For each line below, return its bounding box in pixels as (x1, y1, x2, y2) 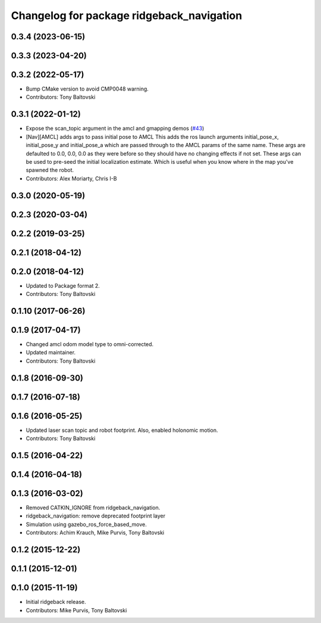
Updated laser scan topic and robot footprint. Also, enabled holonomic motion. (26, 426, 218, 434)
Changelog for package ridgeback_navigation (11, 9, 243, 22)
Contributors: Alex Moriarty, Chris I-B (26, 175, 117, 182)
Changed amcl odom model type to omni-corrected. (26, 341, 154, 348)
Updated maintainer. (26, 349, 76, 356)
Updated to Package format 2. (26, 282, 100, 289)
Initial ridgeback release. (26, 599, 86, 606)
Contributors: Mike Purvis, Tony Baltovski (26, 606, 127, 613)
